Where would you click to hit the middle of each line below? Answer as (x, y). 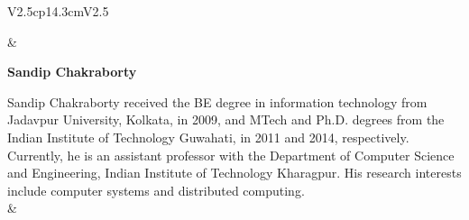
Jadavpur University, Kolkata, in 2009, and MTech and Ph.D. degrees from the (226, 119)
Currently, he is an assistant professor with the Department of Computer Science (231, 155)
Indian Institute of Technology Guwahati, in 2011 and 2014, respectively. (208, 137)
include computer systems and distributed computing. (156, 190)
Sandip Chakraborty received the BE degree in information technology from (217, 101)
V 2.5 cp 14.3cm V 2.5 (58, 11)
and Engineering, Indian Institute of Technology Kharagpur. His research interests (234, 173)
